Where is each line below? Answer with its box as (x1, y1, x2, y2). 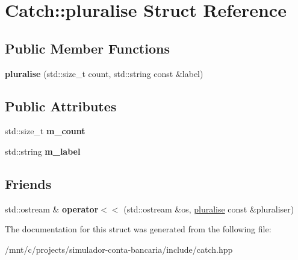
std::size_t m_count (5, 125, 85, 137)
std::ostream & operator (5, 202, 99, 215)
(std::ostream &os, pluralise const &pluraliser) (123, 202, 294, 215)
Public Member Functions (5, 39, 170, 57)
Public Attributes (5, 96, 117, 115)
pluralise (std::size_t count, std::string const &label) (5, 67, 203, 79)
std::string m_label (5, 144, 81, 157)
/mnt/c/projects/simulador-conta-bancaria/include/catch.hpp (5, 243, 233, 255)
